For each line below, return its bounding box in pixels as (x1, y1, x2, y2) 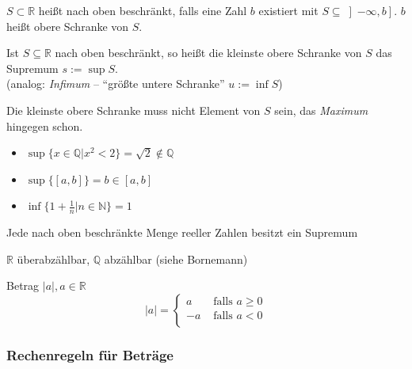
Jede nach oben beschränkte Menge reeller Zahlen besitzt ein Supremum (6, 224, 358, 241)
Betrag (6, 277, 40, 294)
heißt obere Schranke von (6, 17, 129, 34)
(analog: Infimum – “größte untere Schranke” (6, 75, 225, 92)
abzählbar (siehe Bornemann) (104, 250, 248, 267)
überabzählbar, (17, 250, 90, 267)
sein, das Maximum (274, 101, 368, 118)
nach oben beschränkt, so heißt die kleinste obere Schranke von (55, 44, 362, 61)
